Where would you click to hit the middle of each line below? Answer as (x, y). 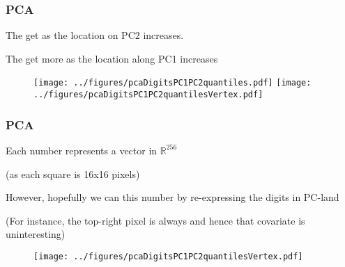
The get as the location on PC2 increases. (95, 35)
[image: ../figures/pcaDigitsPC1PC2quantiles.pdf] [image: (172, 83)
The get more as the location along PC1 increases (112, 58)
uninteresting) (36, 234)
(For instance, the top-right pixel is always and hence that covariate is (155, 220)
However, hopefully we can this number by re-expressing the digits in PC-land (172, 197)
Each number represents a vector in (82, 150)
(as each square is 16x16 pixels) (73, 173)
